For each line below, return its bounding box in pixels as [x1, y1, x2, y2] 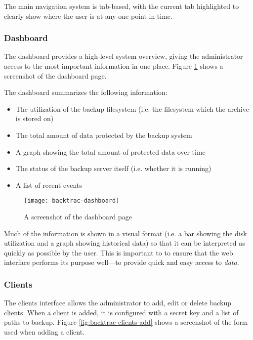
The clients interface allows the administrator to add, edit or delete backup [4, 297, 232, 308]
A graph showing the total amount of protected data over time [15, 146, 206, 157]
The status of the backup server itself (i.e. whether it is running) [15, 163, 211, 173]
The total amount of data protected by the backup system [15, 129, 192, 140]
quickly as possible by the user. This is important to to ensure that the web [4, 247, 233, 257]
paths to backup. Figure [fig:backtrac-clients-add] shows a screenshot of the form [4, 317, 248, 327]
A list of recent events [15, 179, 82, 190]
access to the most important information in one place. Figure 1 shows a [4, 61, 223, 71]
